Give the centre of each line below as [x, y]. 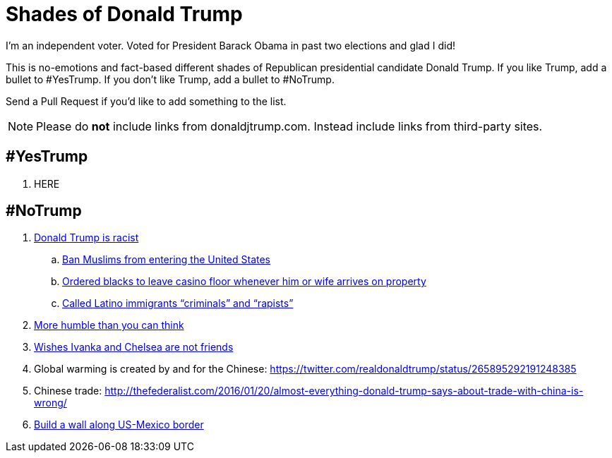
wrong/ [50, 403]
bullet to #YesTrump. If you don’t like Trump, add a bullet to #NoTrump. [170, 79]
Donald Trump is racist [86, 238]
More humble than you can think [109, 325]
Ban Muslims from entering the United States [167, 260]
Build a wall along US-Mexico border [119, 425]
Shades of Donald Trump [124, 14]
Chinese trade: [68, 391]
